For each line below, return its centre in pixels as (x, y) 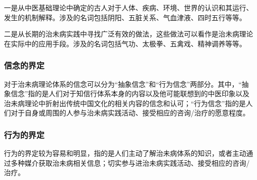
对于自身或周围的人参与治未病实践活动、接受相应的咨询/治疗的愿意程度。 (130, 113)
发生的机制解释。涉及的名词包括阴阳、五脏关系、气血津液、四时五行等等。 (125, 17)
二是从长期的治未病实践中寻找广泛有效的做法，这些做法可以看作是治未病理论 (128, 34)
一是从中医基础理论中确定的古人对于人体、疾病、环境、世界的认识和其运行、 (128, 7)
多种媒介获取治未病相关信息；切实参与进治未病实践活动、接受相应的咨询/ (130, 162)
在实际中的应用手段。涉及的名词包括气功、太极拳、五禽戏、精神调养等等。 (125, 43)
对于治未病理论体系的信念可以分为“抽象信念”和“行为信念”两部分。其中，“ (123, 84)
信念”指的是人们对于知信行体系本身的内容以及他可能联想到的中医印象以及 (130, 93)
